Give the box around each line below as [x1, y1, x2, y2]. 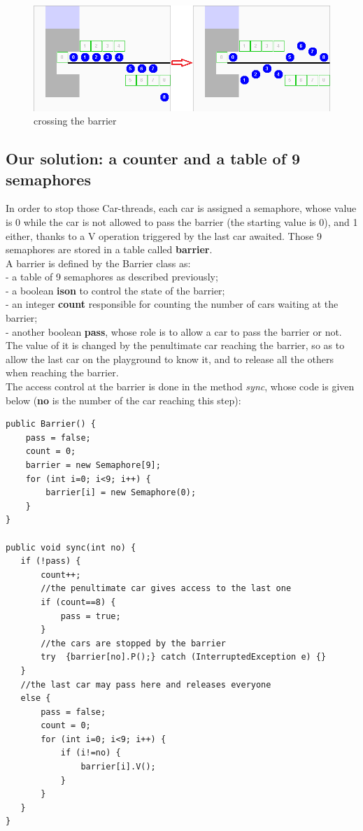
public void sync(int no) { [6, 542, 136, 553]
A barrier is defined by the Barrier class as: [6, 255, 191, 270]
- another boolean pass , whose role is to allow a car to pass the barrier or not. [6, 324, 342, 339]
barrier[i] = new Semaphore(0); [45, 488, 197, 498]
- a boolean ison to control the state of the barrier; [6, 283, 225, 297]
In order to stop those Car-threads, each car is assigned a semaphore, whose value [6, 201, 357, 215]
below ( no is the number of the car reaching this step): [6, 392, 241, 407]
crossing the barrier [34, 113, 117, 128]
